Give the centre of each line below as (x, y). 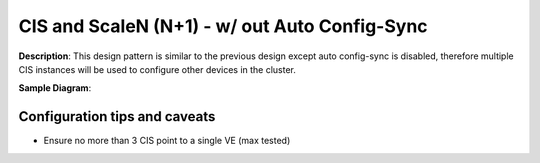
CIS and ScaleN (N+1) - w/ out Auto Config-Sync (223, 26)
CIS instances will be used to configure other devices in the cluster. (157, 69)
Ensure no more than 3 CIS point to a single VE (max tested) (167, 141)
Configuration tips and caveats (117, 116)
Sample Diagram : (55, 88)
